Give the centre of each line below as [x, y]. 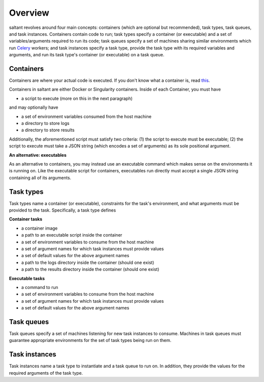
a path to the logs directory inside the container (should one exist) [88, 263]
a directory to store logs [45, 123]
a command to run [40, 287]
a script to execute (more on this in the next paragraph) [77, 98]
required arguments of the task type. [46, 373]
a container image [40, 228]
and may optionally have [34, 107]
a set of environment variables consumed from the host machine [86, 116]
